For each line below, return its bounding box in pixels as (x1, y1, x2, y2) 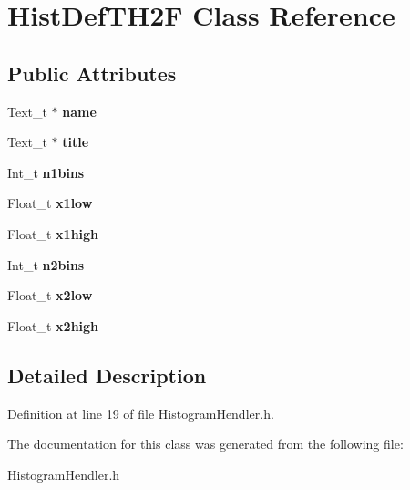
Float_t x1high (7, 224, 99, 243)
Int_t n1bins (7, 162, 85, 182)
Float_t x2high (7, 316, 99, 335)
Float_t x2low (7, 286, 93, 305)
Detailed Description (7, 360, 207, 389)
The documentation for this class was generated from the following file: (7, 434, 404, 454)
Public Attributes (7, 58, 177, 87)
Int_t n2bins (7, 255, 85, 274)
